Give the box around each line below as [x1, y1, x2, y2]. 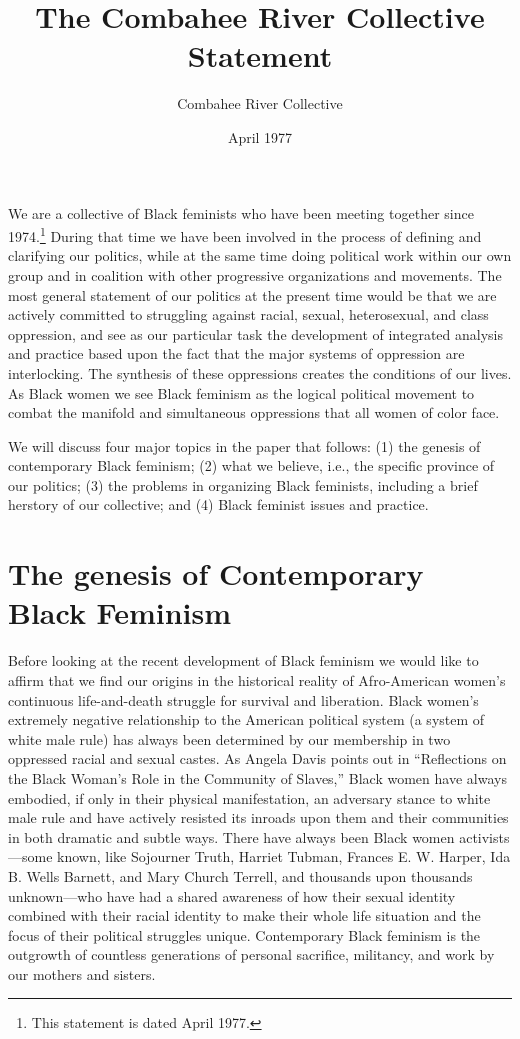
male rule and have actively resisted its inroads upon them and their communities [8, 807, 509, 828]
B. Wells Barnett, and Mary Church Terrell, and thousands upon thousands [8, 865, 473, 886]
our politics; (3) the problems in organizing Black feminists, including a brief [8, 474, 478, 495]
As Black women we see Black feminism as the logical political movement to [8, 382, 475, 403]
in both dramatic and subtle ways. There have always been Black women [8, 826, 455, 847]
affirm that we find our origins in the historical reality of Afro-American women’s [8, 669, 506, 690]
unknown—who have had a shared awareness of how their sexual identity [8, 885, 456, 906]
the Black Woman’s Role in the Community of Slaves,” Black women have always [8, 767, 507, 788]
